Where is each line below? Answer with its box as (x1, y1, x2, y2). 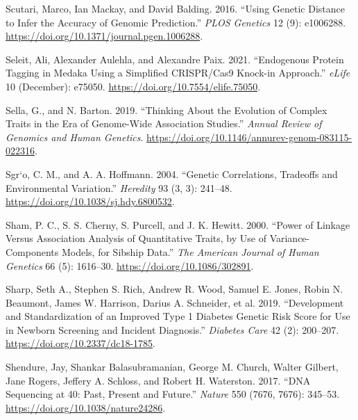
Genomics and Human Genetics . (6, 129, 144, 144)
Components (6, 244, 59, 259)
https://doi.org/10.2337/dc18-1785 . (6, 336, 155, 350)
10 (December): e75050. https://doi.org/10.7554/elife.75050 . (6, 79, 261, 93)
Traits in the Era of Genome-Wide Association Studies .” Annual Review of (6, 116, 322, 131)
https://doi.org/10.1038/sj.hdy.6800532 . (6, 194, 175, 209)
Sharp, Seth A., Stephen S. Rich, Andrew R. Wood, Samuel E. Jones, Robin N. (6, 282, 343, 296)
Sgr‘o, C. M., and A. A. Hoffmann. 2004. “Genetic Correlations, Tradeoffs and (6, 166, 338, 181)
